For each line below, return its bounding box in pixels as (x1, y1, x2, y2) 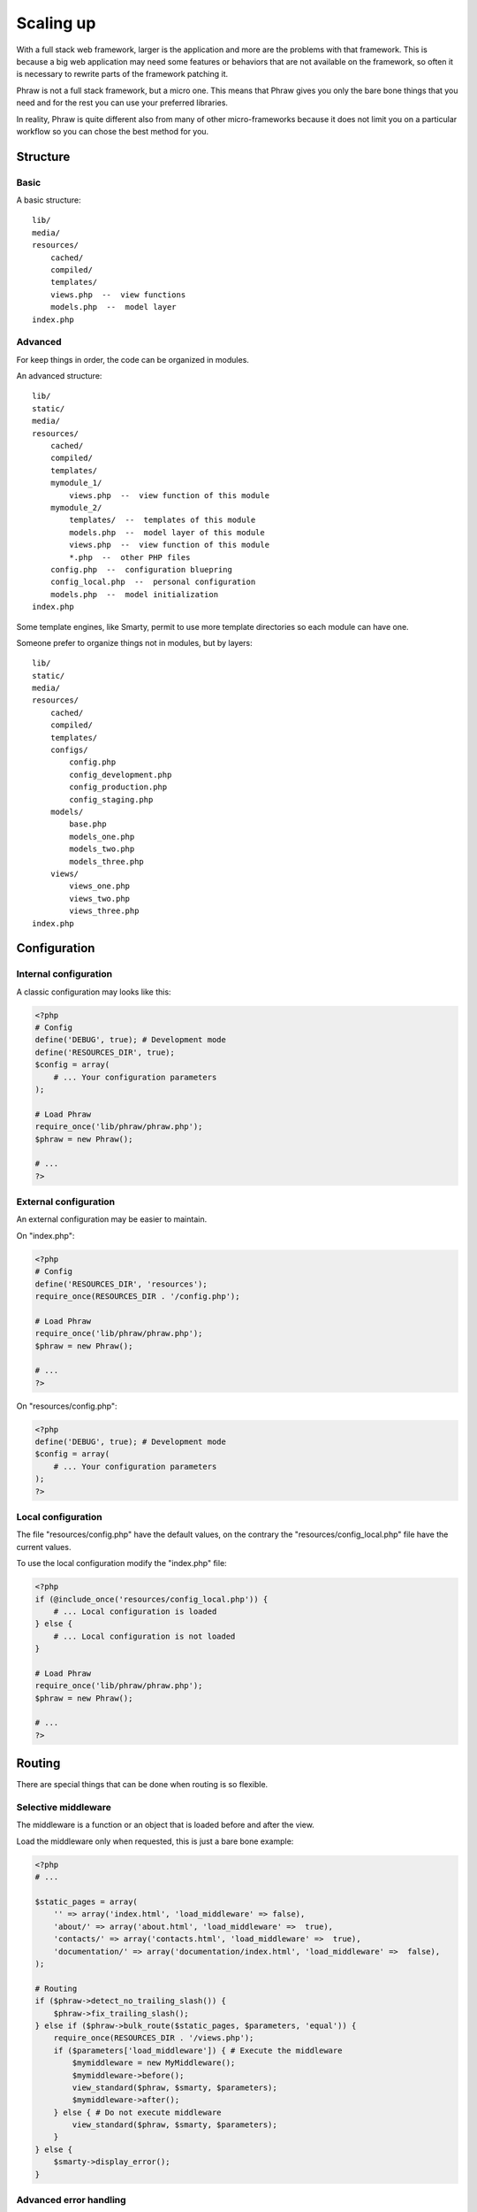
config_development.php (69, 770, 172, 780)
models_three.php (69, 856, 145, 866)
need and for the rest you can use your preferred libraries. (16, 97, 229, 108)
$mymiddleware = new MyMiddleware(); (72, 2058, 236, 2068)
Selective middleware (16, 1801, 112, 1814)
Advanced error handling (16, 2193, 127, 2206)
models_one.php (69, 832, 135, 841)
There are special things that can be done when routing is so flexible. (16, 1779, 269, 1790)
